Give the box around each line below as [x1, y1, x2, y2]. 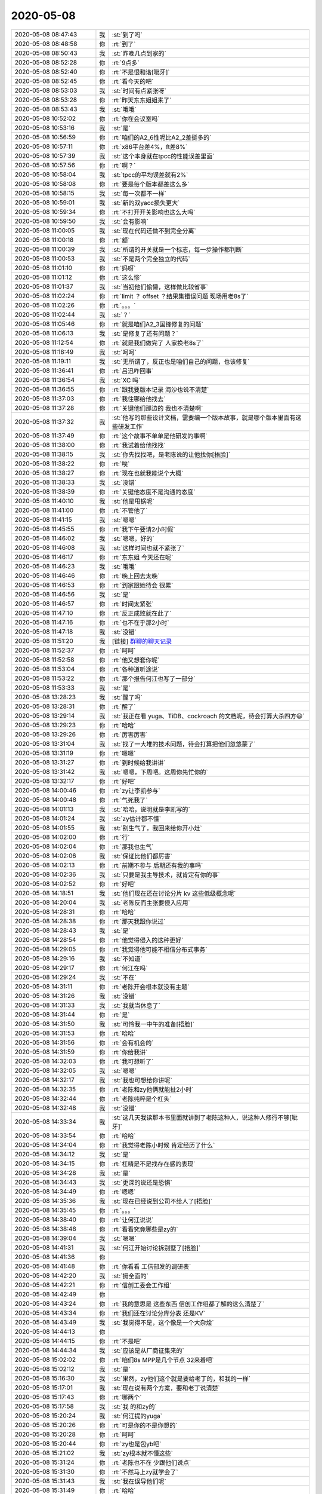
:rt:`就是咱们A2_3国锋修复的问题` [112, 320, 204, 328]
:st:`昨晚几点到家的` [112, 49, 166, 57]
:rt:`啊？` [112, 161, 136, 170]
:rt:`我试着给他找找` [112, 441, 166, 449]
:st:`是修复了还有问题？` [112, 329, 178, 338]
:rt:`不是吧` [112, 1337, 142, 1345]
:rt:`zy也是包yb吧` [112, 1440, 162, 1448]
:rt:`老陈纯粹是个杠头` [112, 1094, 172, 1103]
